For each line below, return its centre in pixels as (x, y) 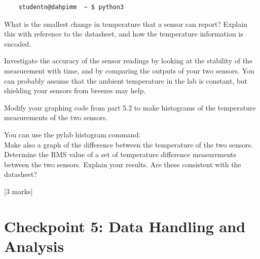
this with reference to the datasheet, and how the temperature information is (124, 34)
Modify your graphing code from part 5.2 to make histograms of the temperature (130, 107)
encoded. (18, 43)
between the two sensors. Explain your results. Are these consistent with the (123, 164)
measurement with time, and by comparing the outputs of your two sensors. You (129, 70)
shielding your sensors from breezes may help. (75, 90)
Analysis (34, 246)
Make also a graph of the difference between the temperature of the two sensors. (129, 144)
